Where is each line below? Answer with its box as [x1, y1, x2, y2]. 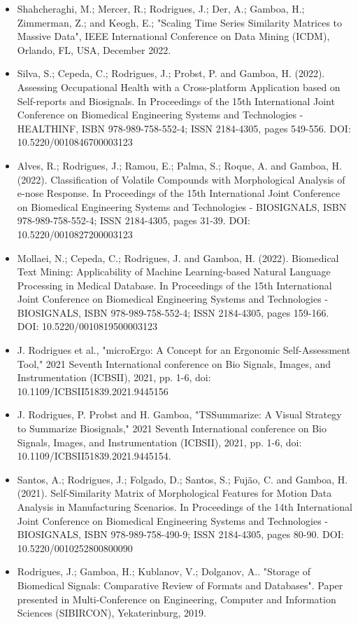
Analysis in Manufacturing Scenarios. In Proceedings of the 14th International [17, 500, 352, 514]
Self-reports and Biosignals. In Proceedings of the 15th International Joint [17, 93, 335, 108]
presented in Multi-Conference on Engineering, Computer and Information [17, 591, 336, 606]
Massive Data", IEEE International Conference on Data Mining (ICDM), [17, 29, 330, 43]
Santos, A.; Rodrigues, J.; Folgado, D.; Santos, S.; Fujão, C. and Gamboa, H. [17, 472, 348, 486]
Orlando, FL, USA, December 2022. [17, 42, 171, 57]
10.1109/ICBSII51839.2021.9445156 [17, 383, 169, 398]
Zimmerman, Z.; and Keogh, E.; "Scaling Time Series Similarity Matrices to [17, 15, 343, 29]
